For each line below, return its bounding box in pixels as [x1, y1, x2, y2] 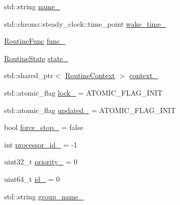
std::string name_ [4, 1, 61, 11]
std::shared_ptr [4, 70, 53, 81]
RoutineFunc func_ [4, 35, 66, 46]
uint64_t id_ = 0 [4, 173, 60, 184]
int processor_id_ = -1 [4, 139, 77, 150]
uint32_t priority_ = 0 [4, 156, 77, 167]
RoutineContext [65, 70, 115, 81]
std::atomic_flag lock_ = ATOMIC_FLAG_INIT [4, 87, 163, 98]
